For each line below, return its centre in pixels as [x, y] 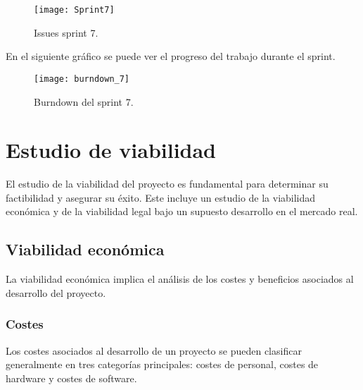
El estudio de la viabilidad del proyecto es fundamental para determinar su [167, 184]
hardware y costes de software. [71, 378]
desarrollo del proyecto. [56, 292]
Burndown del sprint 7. [84, 101]
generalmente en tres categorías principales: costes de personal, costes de [162, 364]
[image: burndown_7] [82, 79]
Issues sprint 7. [66, 32]
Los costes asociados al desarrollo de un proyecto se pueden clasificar [154, 350]
